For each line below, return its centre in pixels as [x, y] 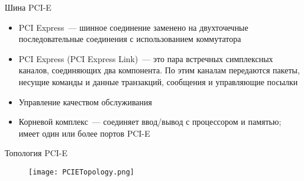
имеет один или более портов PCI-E [84, 133]
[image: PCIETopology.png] [81, 172]
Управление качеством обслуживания [85, 101]
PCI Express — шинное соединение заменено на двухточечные [133, 27]
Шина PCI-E [28, 7]
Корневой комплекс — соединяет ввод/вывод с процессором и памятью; [150, 122]
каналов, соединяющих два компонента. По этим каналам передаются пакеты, [159, 70]
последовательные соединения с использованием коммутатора [130, 39]
